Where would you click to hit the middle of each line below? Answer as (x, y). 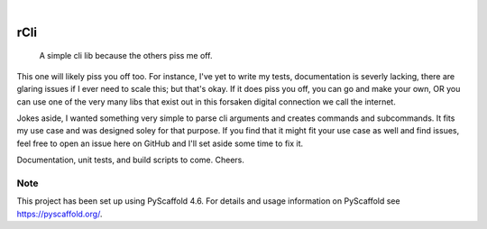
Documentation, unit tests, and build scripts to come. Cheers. (131, 160)
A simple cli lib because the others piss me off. (126, 56)
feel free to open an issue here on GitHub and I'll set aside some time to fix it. (160, 143)
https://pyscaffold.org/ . (60, 214)
